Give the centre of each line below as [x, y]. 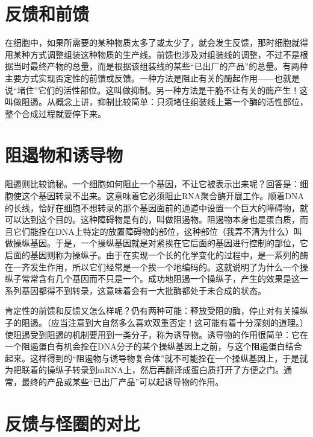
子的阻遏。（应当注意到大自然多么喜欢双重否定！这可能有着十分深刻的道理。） [156, 322]
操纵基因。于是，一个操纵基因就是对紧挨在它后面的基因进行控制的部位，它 [160, 243]
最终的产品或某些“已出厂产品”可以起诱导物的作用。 [122, 381]
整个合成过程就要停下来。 [55, 113]
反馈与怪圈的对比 [73, 423]
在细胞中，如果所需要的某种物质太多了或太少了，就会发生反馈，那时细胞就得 [156, 43]
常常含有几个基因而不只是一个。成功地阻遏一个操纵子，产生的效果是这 [160, 279]
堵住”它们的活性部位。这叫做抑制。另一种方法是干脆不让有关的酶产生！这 [163, 90]
